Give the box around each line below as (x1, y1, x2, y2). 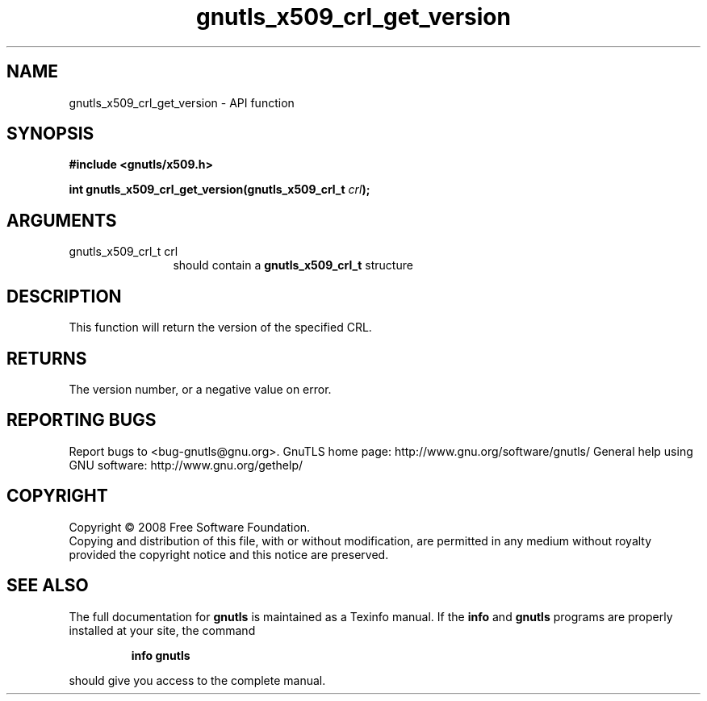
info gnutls (131, 648, 190, 662)
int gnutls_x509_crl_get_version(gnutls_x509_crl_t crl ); (69, 182, 370, 197)
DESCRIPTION (6, 286, 122, 307)
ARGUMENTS (6, 210, 117, 231)
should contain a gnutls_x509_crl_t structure (173, 258, 413, 273)
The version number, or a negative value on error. (69, 382, 332, 396)
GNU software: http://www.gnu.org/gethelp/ (69, 457, 303, 472)
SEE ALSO (6, 575, 89, 596)
